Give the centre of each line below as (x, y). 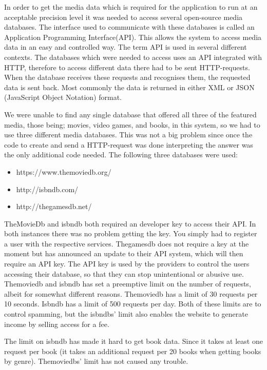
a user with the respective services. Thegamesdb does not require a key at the (127, 243)
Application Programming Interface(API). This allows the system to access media (133, 37)
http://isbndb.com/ (47, 189)
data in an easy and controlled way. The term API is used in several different (126, 47)
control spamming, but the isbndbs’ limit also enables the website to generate (126, 314)
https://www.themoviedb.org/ (64, 171)
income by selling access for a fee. (57, 324)
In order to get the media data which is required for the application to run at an (131, 7)
